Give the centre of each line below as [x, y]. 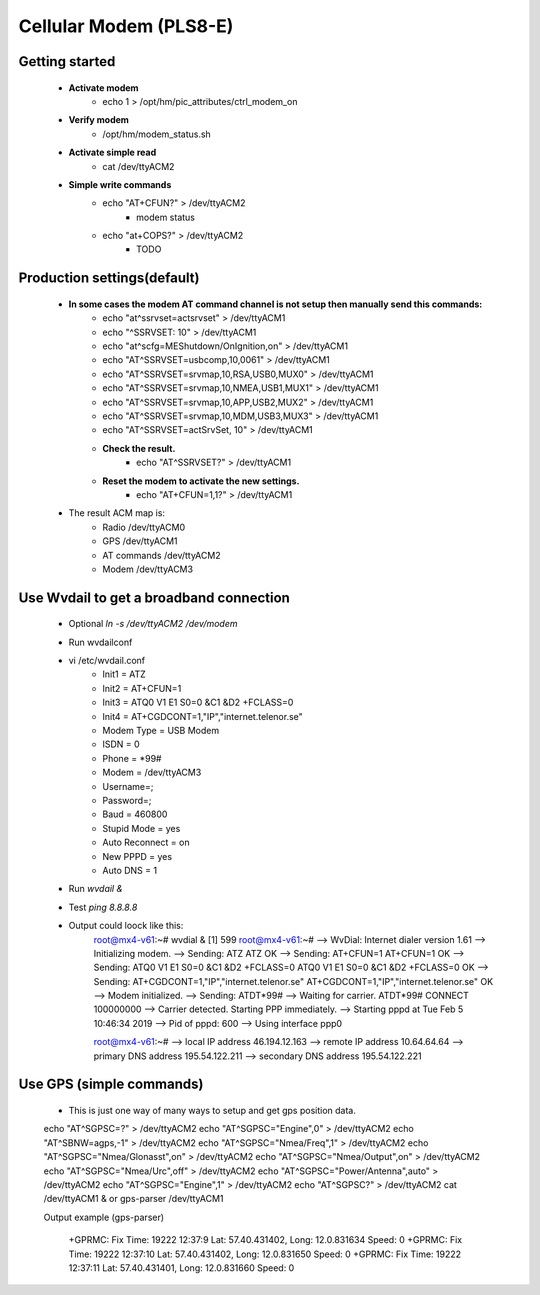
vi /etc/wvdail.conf [107, 661]
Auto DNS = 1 [130, 870]
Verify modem [99, 120]
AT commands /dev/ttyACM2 [161, 555]
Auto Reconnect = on [146, 842]
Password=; [127, 800]
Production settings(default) [109, 278]
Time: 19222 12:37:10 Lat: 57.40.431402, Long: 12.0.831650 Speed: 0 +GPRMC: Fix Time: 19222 [265, 1254]
